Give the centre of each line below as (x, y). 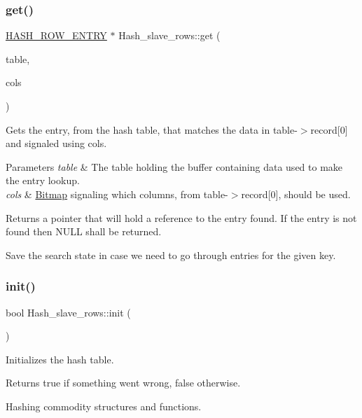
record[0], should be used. (296, 194)
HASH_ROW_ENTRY (56, 35)
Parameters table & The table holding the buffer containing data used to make (174, 166)
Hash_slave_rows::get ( (169, 35)
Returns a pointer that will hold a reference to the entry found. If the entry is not (181, 217)
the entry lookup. (43, 180)
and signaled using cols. (56, 143)
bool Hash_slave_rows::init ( (68, 312)
